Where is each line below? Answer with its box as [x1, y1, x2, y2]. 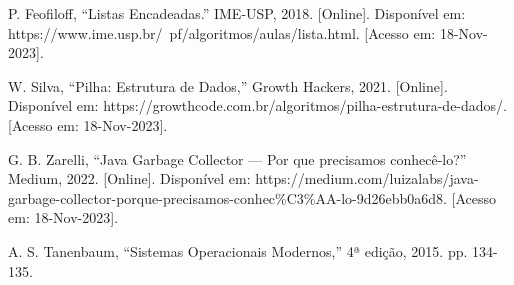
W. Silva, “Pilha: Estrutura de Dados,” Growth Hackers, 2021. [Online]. [8, 75, 448, 96]
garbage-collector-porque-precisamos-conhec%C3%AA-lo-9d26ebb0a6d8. [8, 187, 447, 208]
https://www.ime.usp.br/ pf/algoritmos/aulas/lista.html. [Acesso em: [8, 22, 436, 43]
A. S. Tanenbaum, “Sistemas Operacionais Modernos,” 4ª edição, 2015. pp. [8, 240, 468, 261]
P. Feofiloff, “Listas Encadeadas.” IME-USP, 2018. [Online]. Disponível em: [8, 3, 466, 23]
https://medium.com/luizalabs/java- [255, 168, 479, 189]
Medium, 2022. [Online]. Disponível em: [8, 168, 251, 189]
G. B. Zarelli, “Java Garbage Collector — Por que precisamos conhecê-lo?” [8, 148, 467, 169]
